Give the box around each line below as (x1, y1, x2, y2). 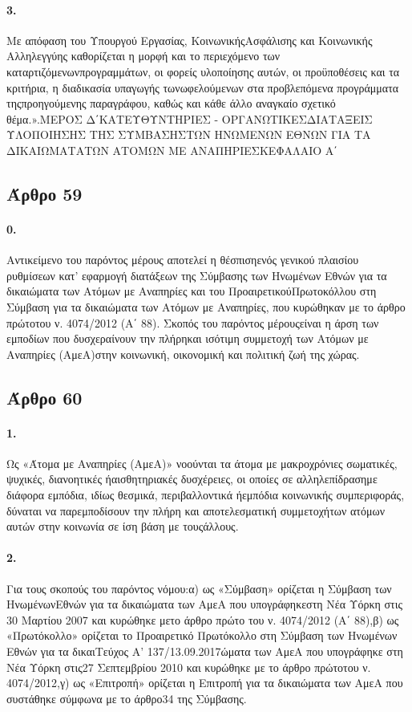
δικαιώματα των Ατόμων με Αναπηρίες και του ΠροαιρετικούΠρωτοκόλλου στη (6, 283, 377, 299)
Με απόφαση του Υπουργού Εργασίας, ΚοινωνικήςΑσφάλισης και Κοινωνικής (6, 31, 373, 48)
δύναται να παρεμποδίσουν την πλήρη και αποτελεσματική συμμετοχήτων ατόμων (6, 502, 386, 519)
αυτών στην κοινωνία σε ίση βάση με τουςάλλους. (6, 518, 239, 535)
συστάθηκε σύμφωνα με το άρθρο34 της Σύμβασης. (6, 690, 247, 706)
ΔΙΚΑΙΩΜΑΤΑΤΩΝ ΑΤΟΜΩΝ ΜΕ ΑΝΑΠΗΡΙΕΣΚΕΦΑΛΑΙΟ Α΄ (6, 141, 337, 158)
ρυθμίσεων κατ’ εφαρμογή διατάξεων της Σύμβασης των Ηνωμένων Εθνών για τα (6, 266, 387, 283)
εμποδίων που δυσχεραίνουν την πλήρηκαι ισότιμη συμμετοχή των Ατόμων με (6, 330, 369, 347)
